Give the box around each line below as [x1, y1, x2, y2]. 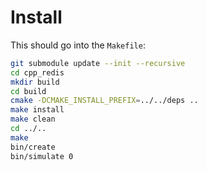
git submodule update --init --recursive [10, 58, 186, 68]
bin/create [10, 142, 56, 152]
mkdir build [10, 77, 60, 87]
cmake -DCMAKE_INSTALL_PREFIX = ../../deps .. [10, 96, 199, 106]
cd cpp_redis [10, 67, 65, 78]
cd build [10, 86, 47, 96]
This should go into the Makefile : [10, 39, 146, 51]
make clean [10, 114, 56, 125]
